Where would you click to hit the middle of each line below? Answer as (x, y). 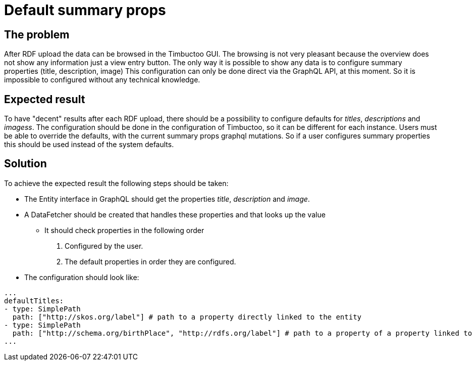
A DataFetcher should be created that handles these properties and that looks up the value (175, 214)
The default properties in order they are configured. (150, 261)
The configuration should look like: (82, 277)
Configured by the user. (104, 246)
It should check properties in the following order (124, 230)
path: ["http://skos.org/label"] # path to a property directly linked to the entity (187, 317)
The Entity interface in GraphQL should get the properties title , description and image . (167, 199)
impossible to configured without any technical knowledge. (102, 80)
